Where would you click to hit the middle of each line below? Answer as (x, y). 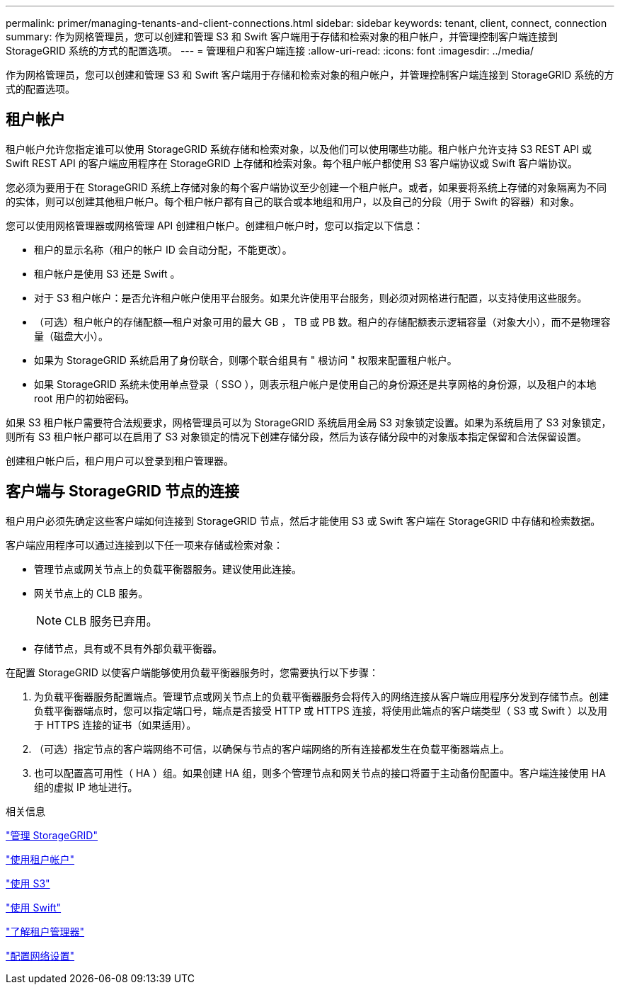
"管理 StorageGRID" (52, 835)
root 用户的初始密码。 (85, 398)
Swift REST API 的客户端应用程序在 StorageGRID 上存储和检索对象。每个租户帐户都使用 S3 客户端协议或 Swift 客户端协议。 (292, 163)
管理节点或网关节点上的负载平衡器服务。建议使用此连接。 (168, 569)
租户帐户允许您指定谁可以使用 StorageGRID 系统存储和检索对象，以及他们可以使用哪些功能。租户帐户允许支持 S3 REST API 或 (299, 149)
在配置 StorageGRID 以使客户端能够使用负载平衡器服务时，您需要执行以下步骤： (192, 672)
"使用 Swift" (34, 907)
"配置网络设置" (40, 955)
